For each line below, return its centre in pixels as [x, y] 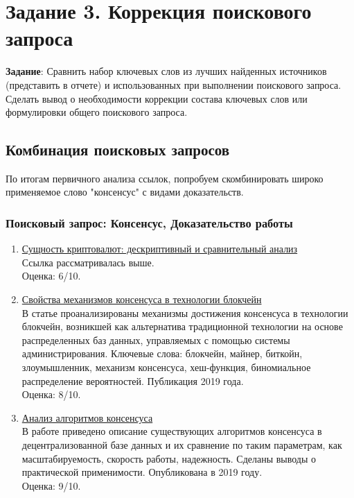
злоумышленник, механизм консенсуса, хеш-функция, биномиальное [166, 367]
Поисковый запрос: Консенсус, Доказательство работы [149, 223]
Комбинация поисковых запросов [118, 149]
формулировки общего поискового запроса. [97, 112]
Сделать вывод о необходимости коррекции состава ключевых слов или [157, 98]
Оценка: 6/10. [51, 276]
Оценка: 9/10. [51, 485]
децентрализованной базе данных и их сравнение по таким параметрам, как [182, 445]
